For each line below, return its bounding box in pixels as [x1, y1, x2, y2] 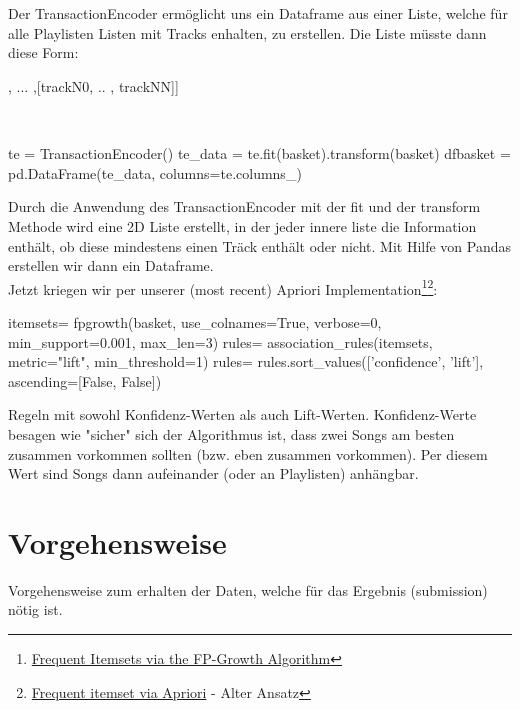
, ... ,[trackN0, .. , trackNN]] [8, 75, 179, 96]
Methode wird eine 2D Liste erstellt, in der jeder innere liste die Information [8, 215, 477, 236]
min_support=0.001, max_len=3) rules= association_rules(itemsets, [8, 331, 433, 352]
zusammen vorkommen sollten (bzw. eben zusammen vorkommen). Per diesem [8, 443, 488, 464]
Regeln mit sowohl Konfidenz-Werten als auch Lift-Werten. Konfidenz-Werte [8, 404, 477, 425]
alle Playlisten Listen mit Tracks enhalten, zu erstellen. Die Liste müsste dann [8, 22, 487, 43]
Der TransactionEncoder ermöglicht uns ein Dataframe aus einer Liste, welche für [8, 3, 508, 24]
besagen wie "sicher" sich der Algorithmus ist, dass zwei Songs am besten [8, 423, 455, 444]
